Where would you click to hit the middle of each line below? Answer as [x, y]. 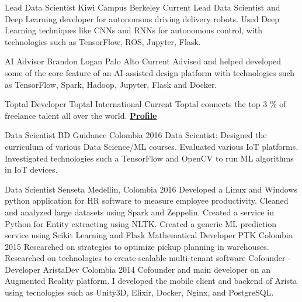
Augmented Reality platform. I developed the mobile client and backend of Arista [151, 281]
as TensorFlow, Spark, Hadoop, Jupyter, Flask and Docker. [111, 84]
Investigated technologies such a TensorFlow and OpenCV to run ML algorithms [149, 158]
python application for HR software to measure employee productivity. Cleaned [147, 200]
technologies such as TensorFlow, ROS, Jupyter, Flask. [103, 41]
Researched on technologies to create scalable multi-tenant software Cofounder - [148, 258]
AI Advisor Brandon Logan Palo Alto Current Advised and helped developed [143, 61]
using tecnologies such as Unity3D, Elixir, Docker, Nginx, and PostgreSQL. [139, 292]
